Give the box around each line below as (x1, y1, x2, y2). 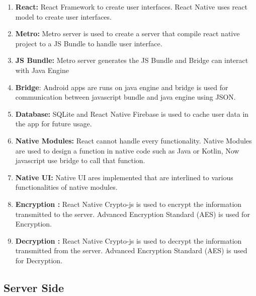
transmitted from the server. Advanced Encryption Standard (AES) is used (15, 245, 247, 256)
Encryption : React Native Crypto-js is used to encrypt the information (15, 198, 242, 209)
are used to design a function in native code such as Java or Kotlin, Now (15, 145, 239, 156)
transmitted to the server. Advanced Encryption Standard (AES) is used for (15, 208, 250, 219)
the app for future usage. (15, 118, 92, 129)
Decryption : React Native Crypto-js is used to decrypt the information (15, 235, 242, 246)
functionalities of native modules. (15, 182, 118, 192)
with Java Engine (15, 64, 69, 75)
